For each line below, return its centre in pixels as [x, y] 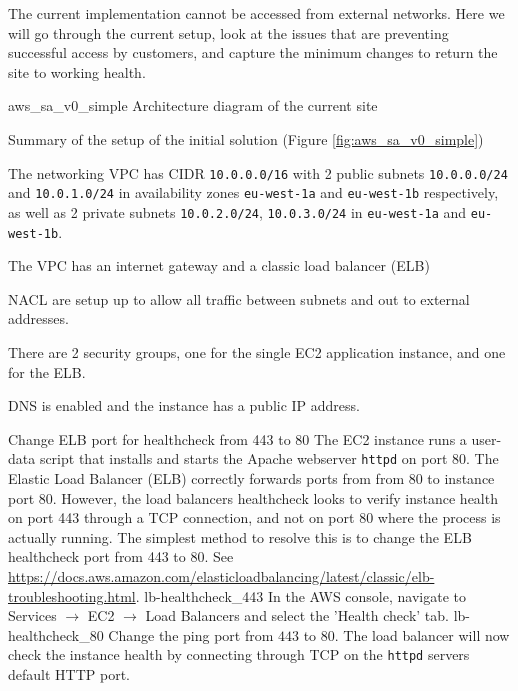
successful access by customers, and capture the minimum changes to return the [253, 52]
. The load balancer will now [422, 634]
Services [32, 615]
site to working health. [77, 71]
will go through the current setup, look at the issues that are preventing [228, 32]
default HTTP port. [69, 674]
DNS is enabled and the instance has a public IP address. [184, 405]
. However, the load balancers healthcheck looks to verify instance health [275, 497]
